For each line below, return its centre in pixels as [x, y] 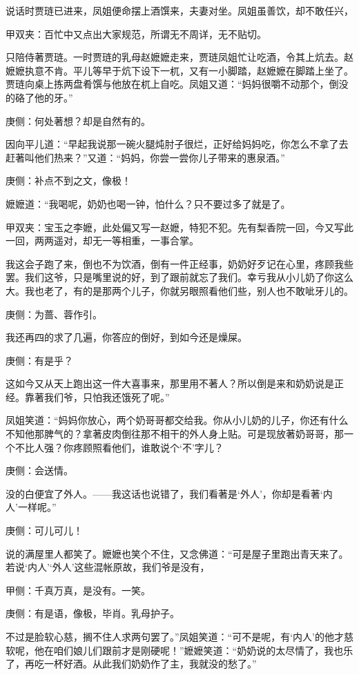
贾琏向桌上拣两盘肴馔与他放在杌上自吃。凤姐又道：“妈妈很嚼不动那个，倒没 [177, 84]
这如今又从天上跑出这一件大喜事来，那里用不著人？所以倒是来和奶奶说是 [170, 383]
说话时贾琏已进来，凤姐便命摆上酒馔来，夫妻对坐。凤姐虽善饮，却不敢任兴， [179, 10]
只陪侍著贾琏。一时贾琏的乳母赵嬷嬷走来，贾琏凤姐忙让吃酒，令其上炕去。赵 [179, 57]
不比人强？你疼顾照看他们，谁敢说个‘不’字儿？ [119, 447]
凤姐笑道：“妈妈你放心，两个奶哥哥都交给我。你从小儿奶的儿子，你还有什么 [177, 420]
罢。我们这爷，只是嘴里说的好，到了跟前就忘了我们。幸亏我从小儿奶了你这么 [179, 277]
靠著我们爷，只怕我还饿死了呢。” [97, 397]
